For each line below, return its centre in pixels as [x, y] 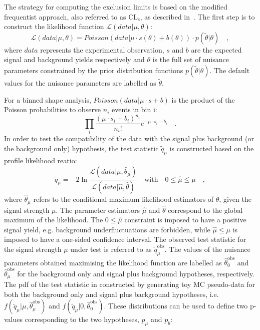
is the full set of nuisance [191, 59]
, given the [235, 199]
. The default [230, 70]
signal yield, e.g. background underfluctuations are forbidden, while [107, 229]
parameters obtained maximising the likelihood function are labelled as [113, 262]
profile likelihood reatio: [41, 160]
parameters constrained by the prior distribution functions [94, 70]
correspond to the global [205, 210]
